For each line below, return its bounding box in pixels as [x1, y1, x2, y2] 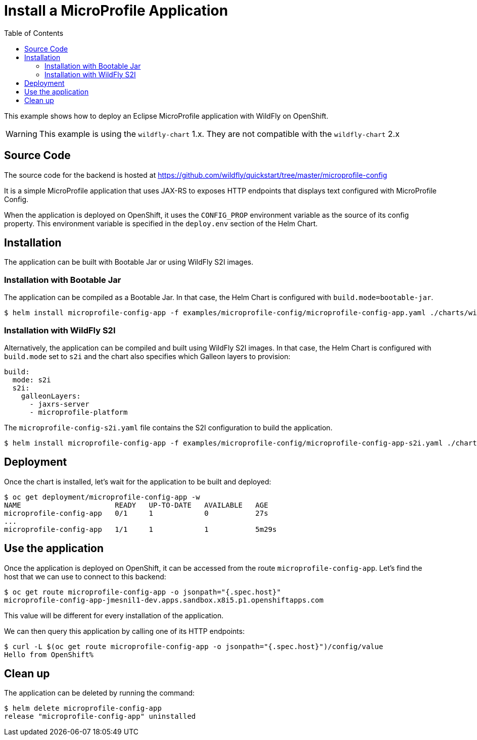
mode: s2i [12, 375, 51, 384]
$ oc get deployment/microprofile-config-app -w [4, 492, 200, 501]
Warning [6, 128, 37, 139]
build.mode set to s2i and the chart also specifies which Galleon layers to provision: [4, 352, 291, 361]
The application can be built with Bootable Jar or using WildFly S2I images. [4, 258, 254, 267]
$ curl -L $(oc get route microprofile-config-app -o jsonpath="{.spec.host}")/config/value [4, 642, 384, 651]
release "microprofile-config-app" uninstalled [4, 712, 196, 721]
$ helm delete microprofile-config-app [4, 704, 162, 713]
